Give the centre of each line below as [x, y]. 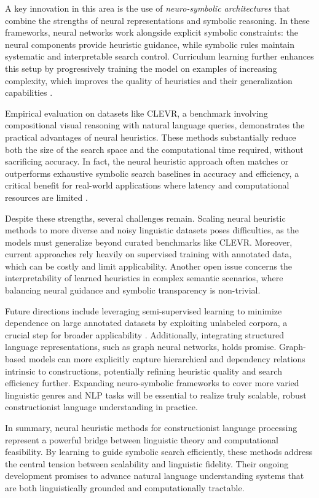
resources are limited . [46, 197]
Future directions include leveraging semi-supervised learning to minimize [144, 310]
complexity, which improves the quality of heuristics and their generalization [149, 80]
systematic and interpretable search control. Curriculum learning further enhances [159, 56]
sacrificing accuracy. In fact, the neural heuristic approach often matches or [147, 161]
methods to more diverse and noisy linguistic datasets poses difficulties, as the [152, 230]
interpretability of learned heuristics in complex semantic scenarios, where [144, 278]
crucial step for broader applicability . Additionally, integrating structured [144, 334]
